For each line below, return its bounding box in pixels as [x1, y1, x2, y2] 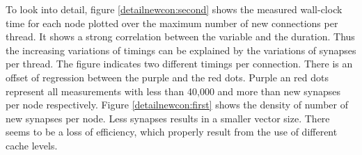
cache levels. [6, 138, 58, 152]
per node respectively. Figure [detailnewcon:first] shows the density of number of [6, 97, 348, 112]
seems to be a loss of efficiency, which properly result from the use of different [6, 124, 338, 139]
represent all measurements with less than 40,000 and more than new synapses [6, 83, 340, 98]
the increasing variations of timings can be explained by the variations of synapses [6, 42, 356, 57]
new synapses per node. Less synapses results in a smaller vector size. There [6, 111, 330, 125]
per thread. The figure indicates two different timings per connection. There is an [6, 56, 353, 71]
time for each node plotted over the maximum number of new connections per [6, 15, 338, 30]
